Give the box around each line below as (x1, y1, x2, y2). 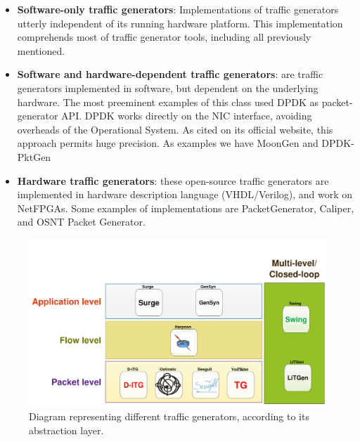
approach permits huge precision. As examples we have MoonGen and (17, 136, 319, 150)
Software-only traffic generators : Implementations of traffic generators (17, 2, 339, 16)
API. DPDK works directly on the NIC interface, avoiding (61, 108, 312, 123)
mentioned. (17, 43, 65, 58)
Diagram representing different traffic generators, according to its (29, 409, 309, 424)
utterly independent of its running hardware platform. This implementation (17, 15, 343, 30)
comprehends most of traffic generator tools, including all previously (17, 30, 311, 44)
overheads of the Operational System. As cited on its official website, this (17, 122, 333, 136)
